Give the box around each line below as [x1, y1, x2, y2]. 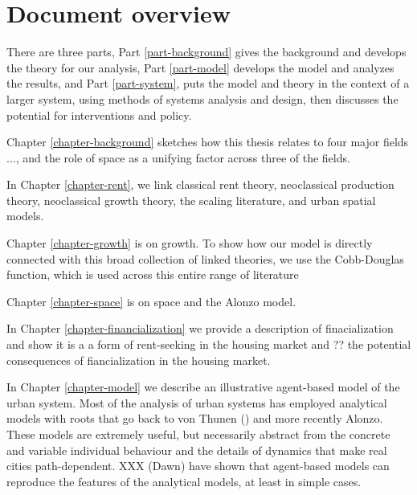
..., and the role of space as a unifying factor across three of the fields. [6, 149, 350, 166]
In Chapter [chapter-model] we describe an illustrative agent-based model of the [6, 378, 400, 395]
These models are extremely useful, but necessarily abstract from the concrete [6, 426, 390, 442]
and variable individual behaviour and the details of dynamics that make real [6, 441, 387, 458]
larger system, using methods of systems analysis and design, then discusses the [6, 90, 399, 107]
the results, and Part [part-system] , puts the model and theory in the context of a [6, 75, 410, 92]
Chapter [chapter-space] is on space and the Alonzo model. [6, 292, 296, 309]
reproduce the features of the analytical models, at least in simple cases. [6, 472, 362, 489]
